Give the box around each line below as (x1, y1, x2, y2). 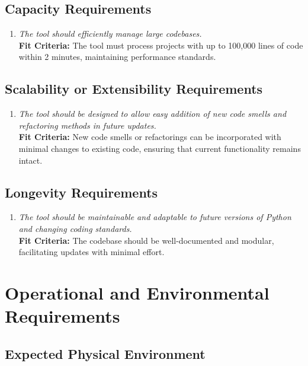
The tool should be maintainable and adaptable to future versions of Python (18, 211, 291, 223)
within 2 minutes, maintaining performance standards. (18, 50, 216, 63)
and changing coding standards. (18, 222, 132, 234)
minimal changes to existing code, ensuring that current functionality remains (18, 142, 301, 154)
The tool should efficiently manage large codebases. (18, 27, 202, 40)
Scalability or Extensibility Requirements (5, 79, 263, 98)
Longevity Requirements (5, 183, 158, 201)
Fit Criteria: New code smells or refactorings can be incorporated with (18, 131, 281, 143)
